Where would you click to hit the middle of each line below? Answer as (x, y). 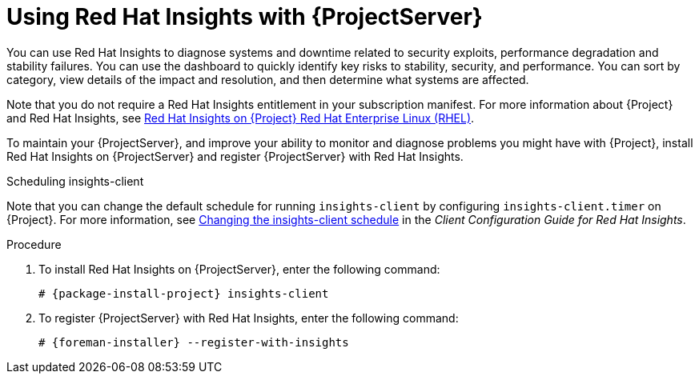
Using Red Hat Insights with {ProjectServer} (245, 17)
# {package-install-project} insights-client (184, 293)
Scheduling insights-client (75, 181)
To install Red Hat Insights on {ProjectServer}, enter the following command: (239, 269)
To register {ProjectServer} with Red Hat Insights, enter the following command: (249, 318)
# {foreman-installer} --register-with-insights (194, 342)
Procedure (34, 244)
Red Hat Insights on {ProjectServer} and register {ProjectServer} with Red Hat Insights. (235, 156)
